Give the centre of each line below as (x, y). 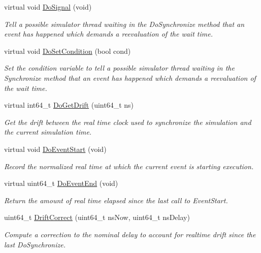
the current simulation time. (48, 132)
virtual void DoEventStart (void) (55, 149)
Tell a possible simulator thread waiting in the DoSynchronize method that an (124, 24)
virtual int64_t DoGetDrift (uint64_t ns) (69, 105)
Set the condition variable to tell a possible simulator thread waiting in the (119, 68)
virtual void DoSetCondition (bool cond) (68, 51)
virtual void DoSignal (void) (48, 7)
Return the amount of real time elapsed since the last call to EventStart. (116, 200)
